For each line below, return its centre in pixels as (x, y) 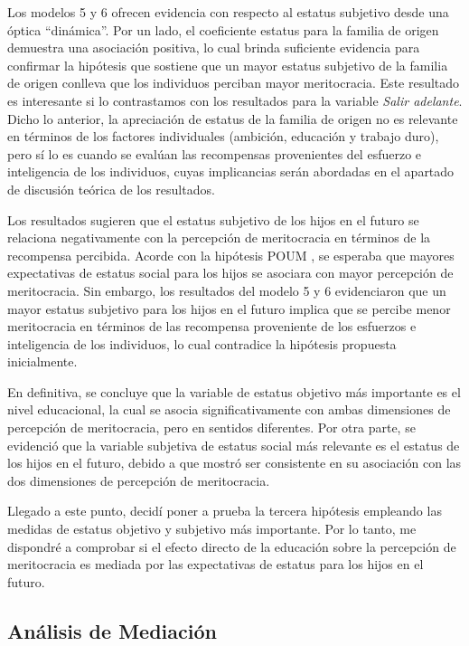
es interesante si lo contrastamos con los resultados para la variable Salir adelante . (235, 100)
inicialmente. (42, 361)
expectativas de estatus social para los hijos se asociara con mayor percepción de (230, 273)
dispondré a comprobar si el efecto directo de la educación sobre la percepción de (232, 546)
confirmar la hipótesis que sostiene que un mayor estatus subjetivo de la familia (228, 65)
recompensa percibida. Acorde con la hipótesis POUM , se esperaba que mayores (231, 255)
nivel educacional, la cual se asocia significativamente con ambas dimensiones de (229, 409)
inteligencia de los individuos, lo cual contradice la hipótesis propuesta (202, 343)
